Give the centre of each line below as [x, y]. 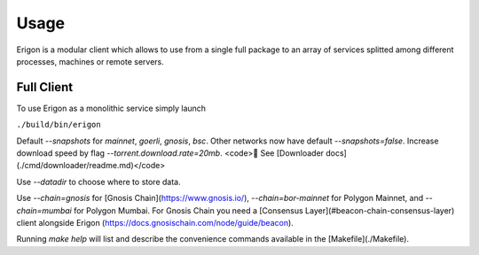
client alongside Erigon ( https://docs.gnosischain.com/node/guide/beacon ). [155, 222]
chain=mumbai [44, 210]
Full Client [45, 87]
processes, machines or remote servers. [90, 61]
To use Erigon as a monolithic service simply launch [111, 108]
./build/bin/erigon [59, 125]
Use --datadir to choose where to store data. [98, 182]
